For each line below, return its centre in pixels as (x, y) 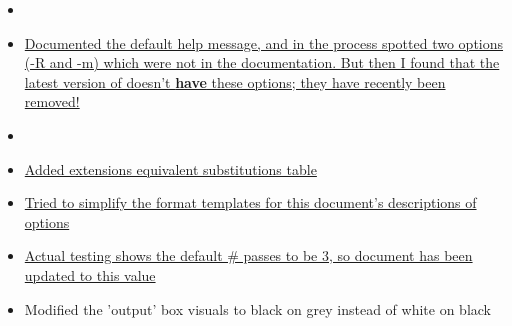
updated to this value (90, 274)
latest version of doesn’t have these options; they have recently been (235, 81)
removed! (52, 101)
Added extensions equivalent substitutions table (170, 168)
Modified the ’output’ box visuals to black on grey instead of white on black (257, 308)
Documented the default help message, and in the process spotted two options (264, 42)
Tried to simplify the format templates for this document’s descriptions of (250, 202)
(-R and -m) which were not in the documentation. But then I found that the (262, 62)
